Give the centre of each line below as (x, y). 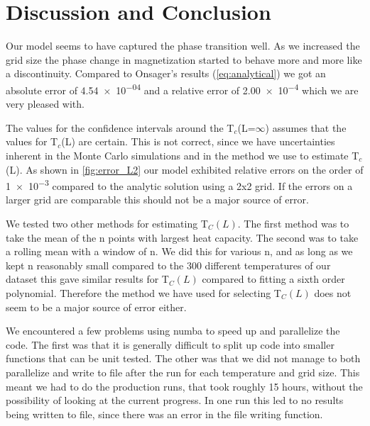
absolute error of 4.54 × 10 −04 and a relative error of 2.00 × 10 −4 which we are (182, 89)
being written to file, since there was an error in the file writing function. (164, 414)
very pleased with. (45, 104)
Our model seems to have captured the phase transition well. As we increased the (183, 46)
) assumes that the (306, 127)
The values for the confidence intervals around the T (120, 127)
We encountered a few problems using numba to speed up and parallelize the (173, 331)
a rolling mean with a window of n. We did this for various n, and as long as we (179, 251)
